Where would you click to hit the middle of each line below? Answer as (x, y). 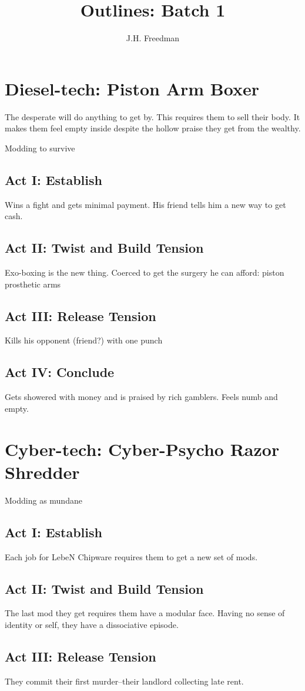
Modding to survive (40, 148)
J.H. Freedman (153, 38)
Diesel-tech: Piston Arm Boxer (132, 88)
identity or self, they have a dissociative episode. (92, 624)
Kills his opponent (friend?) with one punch (84, 340)
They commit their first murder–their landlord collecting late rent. (124, 681)
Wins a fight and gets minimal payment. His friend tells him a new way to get (145, 204)
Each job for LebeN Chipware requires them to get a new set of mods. (131, 556)
